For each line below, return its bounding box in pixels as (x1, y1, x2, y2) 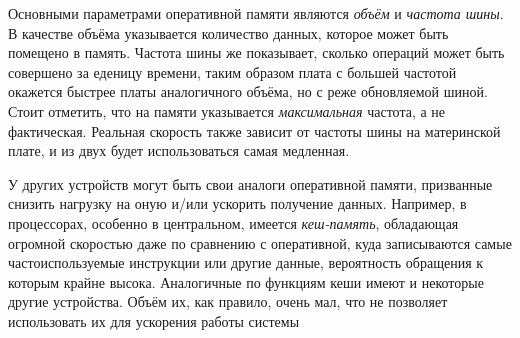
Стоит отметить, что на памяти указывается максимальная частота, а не (8, 100, 446, 121)
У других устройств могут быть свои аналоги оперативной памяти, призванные (8, 173, 493, 194)
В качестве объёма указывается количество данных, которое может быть (8, 22, 449, 43)
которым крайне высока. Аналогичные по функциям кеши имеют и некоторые (8, 271, 484, 292)
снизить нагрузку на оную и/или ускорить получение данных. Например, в (8, 193, 467, 214)
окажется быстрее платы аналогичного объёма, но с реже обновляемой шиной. (8, 81, 488, 102)
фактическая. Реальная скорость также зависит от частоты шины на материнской (8, 120, 501, 141)
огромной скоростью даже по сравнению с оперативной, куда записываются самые (8, 232, 512, 253)
